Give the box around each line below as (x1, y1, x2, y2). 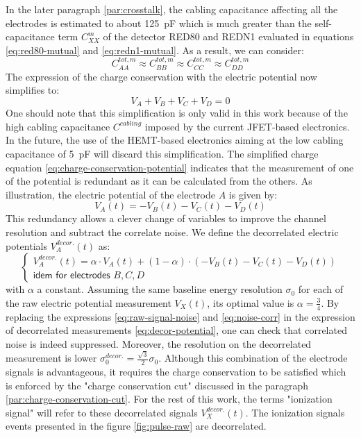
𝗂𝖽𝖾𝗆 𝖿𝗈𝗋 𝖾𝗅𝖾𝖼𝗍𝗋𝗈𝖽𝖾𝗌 (33, 270, 110, 280)
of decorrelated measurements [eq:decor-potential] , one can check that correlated (6, 323, 347, 337)
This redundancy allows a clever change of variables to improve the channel (6, 211, 326, 226)
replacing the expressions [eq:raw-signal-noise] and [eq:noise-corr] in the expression (6, 309, 355, 323)
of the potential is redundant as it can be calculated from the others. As (6, 174, 312, 188)
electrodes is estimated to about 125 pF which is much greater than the (6, 15, 312, 30)
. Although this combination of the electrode (158, 351, 348, 365)
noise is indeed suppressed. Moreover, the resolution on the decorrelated (6, 336, 312, 351)
